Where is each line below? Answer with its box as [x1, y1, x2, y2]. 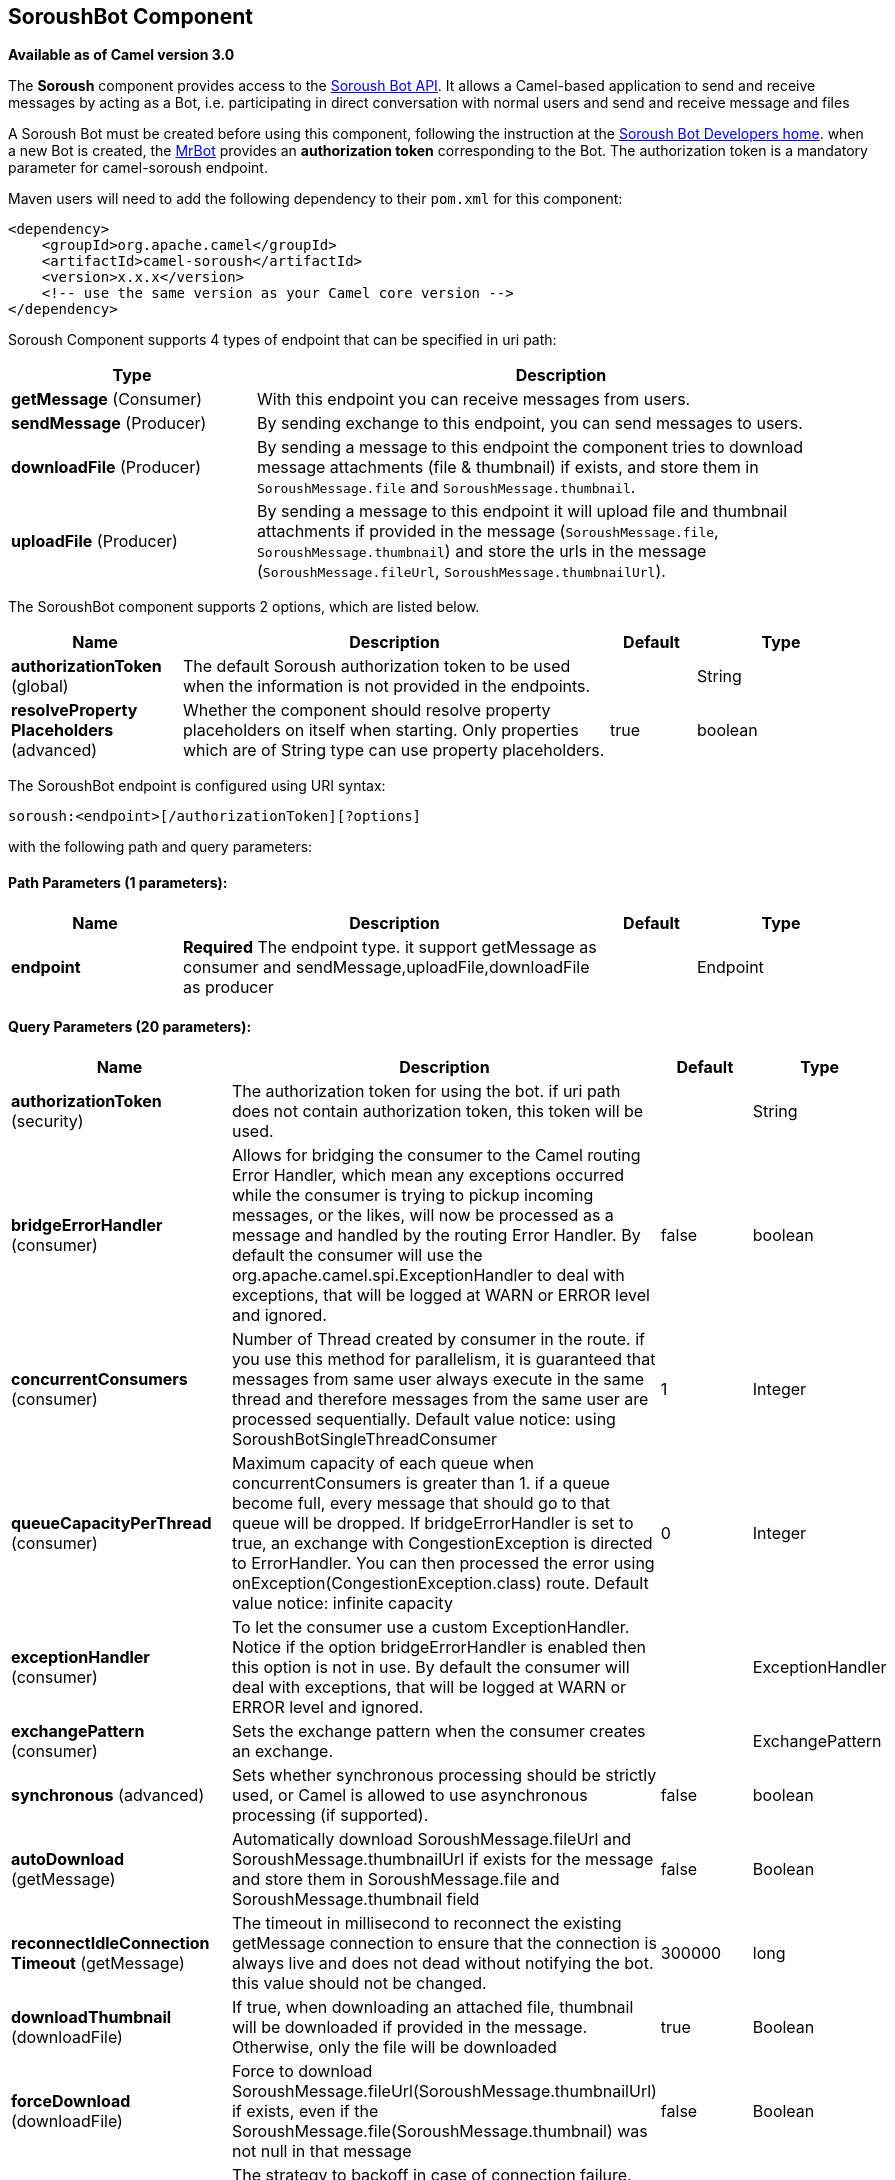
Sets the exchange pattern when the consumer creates [231, 1720, 646, 1741]
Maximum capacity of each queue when [231, 1452, 535, 1473]
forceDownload [11, 2090, 131, 2111]
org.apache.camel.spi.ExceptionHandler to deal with [231, 1264, 625, 1285]
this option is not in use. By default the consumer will [231, 1656, 630, 1677]
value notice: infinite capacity [231, 1592, 453, 1613]
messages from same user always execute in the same [231, 1368, 645, 1389]
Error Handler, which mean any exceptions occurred [231, 1164, 625, 1185]
